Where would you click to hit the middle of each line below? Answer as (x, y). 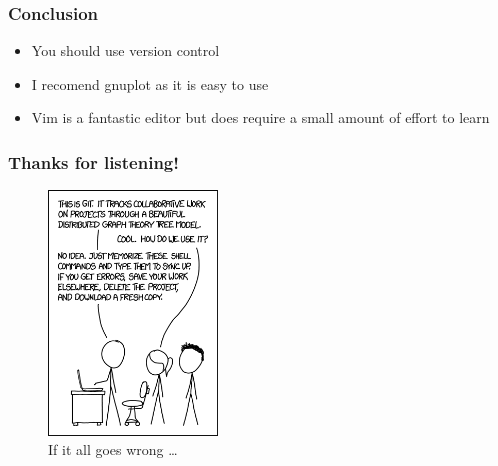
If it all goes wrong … (113, 449)
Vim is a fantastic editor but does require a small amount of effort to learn (260, 117)
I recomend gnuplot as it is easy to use (150, 83)
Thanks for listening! (93, 161)
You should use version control (125, 50)
